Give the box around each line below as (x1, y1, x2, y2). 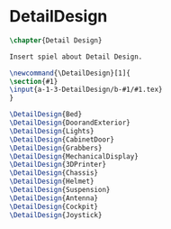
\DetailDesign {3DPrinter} (9, 160, 106, 169)
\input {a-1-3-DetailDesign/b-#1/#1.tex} (9, 85, 164, 95)
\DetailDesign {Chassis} (9, 169, 99, 178)
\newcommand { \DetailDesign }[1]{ (9, 69, 130, 78)
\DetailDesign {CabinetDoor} (9, 134, 115, 144)
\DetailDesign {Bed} (9, 110, 83, 119)
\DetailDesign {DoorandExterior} (9, 118, 130, 128)
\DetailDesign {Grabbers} (9, 143, 103, 152)
